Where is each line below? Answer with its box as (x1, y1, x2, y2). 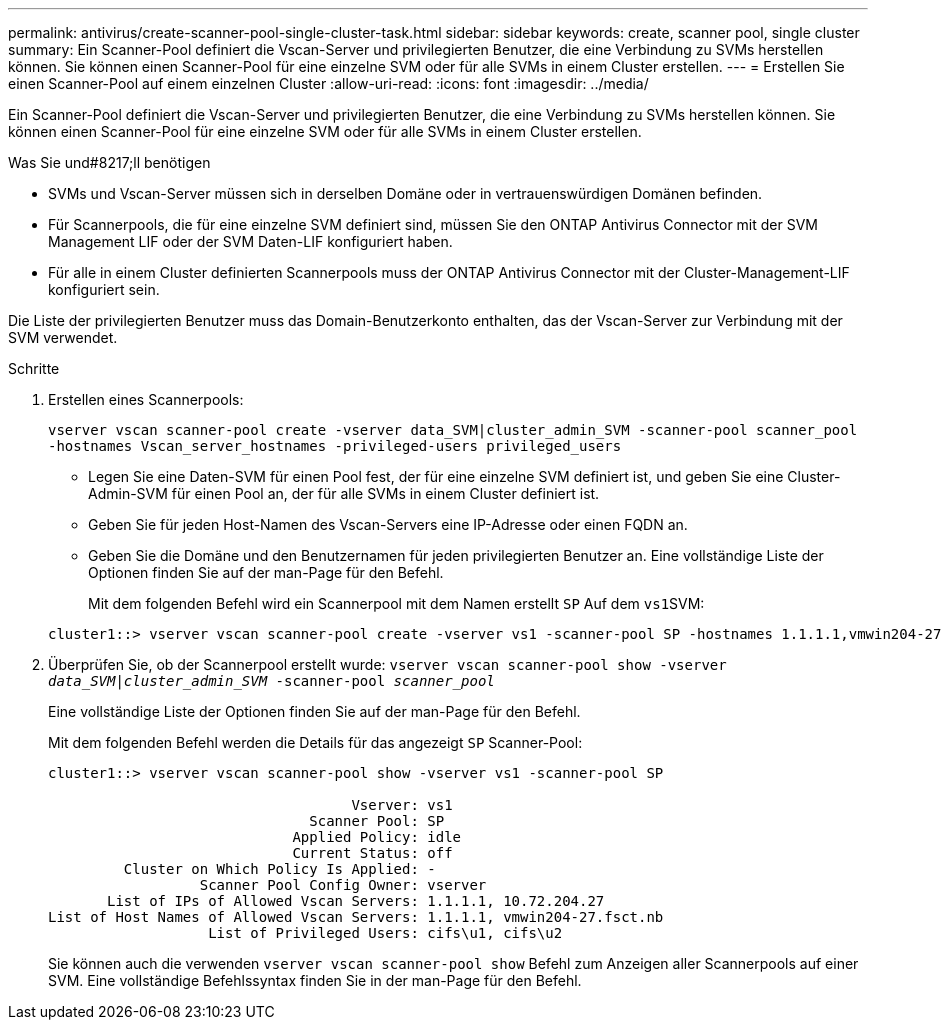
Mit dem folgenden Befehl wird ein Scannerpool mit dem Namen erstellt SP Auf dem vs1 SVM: (88, 595, 705, 612)
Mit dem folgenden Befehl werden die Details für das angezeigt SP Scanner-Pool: (48, 734, 583, 751)
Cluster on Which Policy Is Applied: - (123, 861, 436, 877)
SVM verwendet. (8, 329, 118, 346)
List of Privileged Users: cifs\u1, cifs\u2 (208, 925, 563, 941)
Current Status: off (292, 845, 453, 861)
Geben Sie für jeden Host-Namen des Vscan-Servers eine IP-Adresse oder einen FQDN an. (88, 516, 688, 533)
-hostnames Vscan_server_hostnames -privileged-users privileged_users (48, 438, 622, 454)
